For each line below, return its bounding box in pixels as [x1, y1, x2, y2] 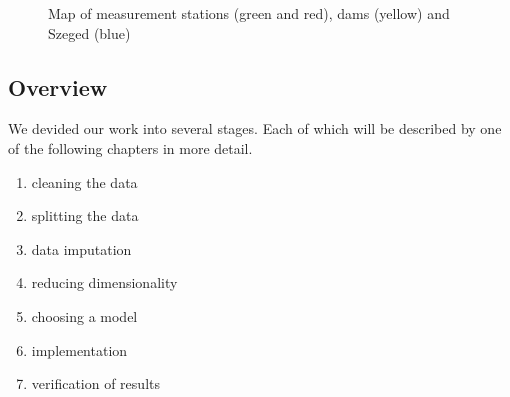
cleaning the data [31, 171, 138, 192]
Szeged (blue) [48, 22, 131, 43]
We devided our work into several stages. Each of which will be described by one [8, 118, 502, 139]
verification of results [31, 373, 160, 394]
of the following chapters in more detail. [8, 137, 253, 158]
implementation [31, 339, 128, 360]
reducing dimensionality [31, 272, 178, 293]
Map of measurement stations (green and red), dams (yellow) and [48, 3, 450, 23]
